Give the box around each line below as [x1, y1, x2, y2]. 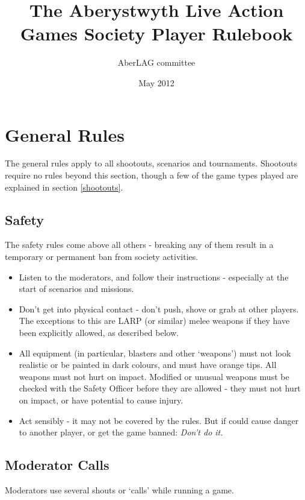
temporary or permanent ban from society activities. [5, 250, 199, 263]
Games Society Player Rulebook [20, 21, 293, 46]
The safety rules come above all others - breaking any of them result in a [5, 238, 274, 251]
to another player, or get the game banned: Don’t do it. [19, 426, 223, 438]
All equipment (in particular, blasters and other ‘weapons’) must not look [19, 346, 291, 359]
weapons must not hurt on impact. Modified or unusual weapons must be [19, 370, 289, 382]
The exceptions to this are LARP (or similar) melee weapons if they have [19, 314, 290, 327]
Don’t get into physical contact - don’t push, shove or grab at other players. [19, 302, 299, 315]
